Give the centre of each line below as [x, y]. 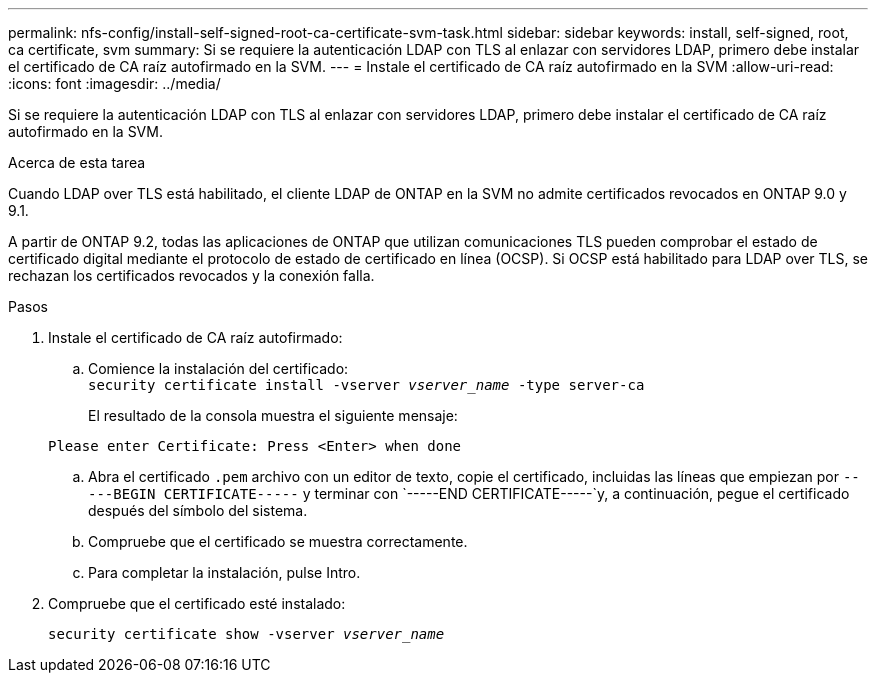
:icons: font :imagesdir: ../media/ [114, 83]
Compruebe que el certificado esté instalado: [197, 603]
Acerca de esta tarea [77, 162]
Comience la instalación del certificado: [218, 368]
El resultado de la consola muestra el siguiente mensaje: [273, 415]
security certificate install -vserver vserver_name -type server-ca [366, 385]
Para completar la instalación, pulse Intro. [224, 572]
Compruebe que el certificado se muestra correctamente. [278, 541]
